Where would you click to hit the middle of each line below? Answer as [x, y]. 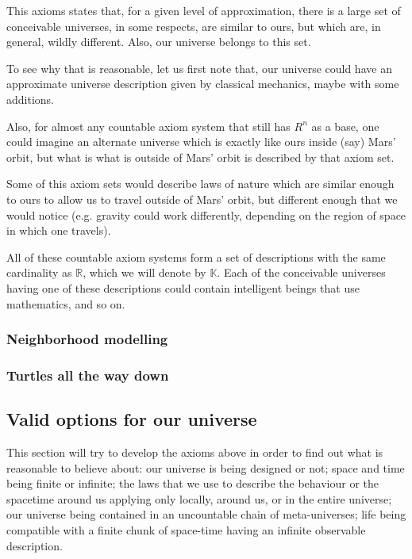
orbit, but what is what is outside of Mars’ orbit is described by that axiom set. [200, 157]
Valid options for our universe [132, 419]
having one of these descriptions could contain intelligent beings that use [183, 287]
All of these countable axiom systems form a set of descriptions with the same [196, 257]
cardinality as [39, 272]
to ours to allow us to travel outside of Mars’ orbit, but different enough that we [202, 199]
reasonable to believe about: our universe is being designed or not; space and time [206, 467]
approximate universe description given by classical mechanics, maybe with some [203, 84]
